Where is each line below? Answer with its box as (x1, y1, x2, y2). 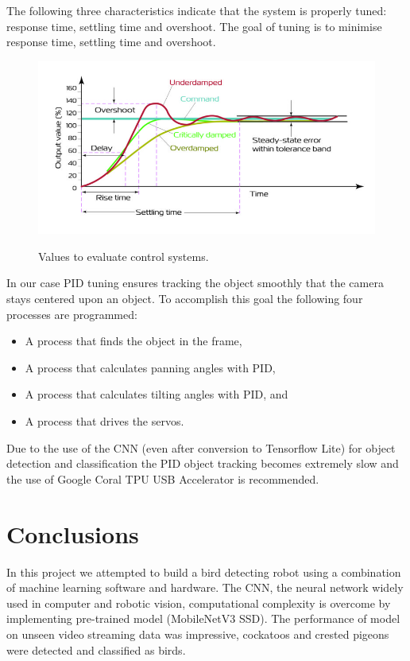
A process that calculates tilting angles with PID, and (25, 386, 288, 402)
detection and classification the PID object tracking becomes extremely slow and (6, 455, 399, 472)
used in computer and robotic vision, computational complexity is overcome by (6, 594, 391, 611)
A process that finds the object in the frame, (25, 332, 242, 349)
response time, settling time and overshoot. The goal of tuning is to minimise (6, 17, 382, 34)
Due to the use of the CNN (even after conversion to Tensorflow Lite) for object (6, 439, 396, 456)
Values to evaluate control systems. (38, 247, 209, 264)
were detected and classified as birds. (6, 641, 186, 658)
